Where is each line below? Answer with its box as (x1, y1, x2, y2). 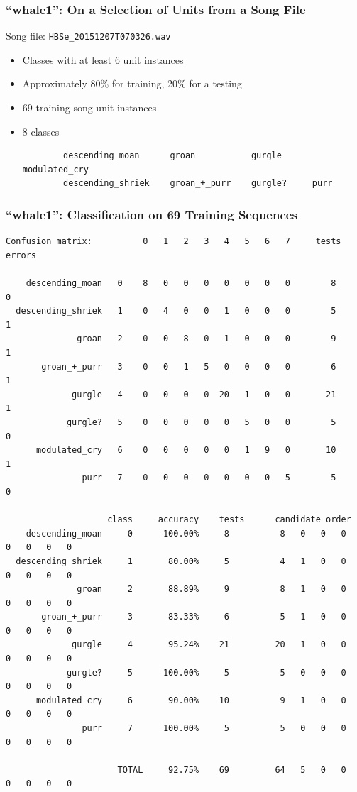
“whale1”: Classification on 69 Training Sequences (6, 205, 297, 223)
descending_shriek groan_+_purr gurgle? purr (63, 178, 333, 189)
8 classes (22, 123, 60, 138)
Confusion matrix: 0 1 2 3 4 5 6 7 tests (6, 236, 341, 247)
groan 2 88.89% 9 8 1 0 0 (77, 584, 346, 595)
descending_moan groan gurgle (63, 150, 282, 161)
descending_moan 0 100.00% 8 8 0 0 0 (26, 528, 346, 539)
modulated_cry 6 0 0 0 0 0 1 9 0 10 (35, 445, 336, 456)
